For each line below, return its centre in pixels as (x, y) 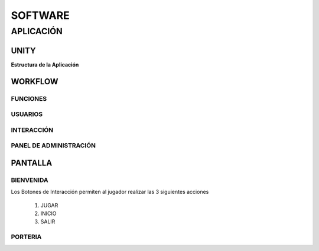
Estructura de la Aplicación (45, 64)
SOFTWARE (40, 15)
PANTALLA (32, 163)
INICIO (48, 213)
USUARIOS (27, 114)
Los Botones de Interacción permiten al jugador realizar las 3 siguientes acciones (110, 192)
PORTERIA (26, 237)
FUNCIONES (29, 98)
